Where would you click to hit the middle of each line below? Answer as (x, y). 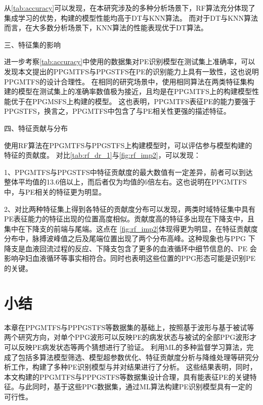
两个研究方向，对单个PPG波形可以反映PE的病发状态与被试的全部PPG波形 (127, 337)
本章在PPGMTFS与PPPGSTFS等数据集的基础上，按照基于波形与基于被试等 (129, 327)
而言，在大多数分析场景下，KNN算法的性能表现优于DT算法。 (106, 28)
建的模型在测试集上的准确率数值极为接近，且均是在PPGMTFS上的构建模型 (128, 91)
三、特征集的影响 (32, 44)
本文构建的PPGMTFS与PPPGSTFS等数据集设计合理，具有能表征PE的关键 (127, 376)
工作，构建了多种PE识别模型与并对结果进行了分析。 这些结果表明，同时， (134, 367)
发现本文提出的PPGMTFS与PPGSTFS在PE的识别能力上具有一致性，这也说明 (131, 71)
